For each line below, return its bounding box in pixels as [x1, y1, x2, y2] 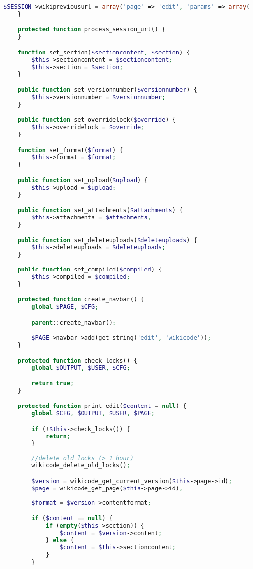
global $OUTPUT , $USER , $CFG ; [31, 364, 130, 372]
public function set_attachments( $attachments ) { [17, 207, 183, 214]
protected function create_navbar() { [17, 296, 144, 303]
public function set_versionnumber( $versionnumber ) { [17, 86, 197, 93]
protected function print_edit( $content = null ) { [17, 403, 187, 410]
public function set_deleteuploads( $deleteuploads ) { [17, 237, 197, 244]
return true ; [31, 379, 74, 387]
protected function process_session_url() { [17, 26, 166, 33]
